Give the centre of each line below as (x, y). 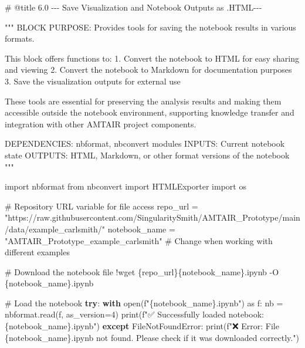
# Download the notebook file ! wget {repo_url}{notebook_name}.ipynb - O (142, 271)
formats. (20, 38)
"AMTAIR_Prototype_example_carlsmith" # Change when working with (139, 240)
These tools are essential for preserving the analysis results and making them (143, 101)
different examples (37, 252)
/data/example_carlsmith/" (55, 229)
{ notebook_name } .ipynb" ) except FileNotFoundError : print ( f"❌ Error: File (142, 326)
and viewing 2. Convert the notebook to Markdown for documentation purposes (148, 70)
